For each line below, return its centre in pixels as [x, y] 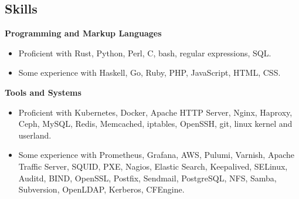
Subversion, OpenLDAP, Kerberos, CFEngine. [101, 189]
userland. [35, 135]
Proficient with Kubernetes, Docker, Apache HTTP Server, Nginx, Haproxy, [155, 112]
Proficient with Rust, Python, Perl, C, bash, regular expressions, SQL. [145, 53]
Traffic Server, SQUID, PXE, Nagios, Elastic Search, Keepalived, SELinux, [153, 166]
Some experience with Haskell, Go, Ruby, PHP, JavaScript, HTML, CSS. [149, 72]
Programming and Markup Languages [83, 33]
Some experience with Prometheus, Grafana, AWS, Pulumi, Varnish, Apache [157, 155]
